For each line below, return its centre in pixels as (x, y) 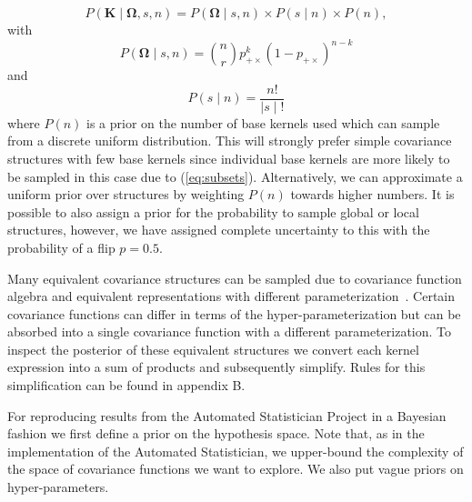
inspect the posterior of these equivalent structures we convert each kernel (213, 349)
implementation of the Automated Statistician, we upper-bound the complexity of (236, 451)
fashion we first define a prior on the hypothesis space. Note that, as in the (216, 433)
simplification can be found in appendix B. (126, 385)
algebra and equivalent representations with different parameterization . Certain (231, 296)
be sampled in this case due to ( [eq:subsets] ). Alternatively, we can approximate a (235, 176)
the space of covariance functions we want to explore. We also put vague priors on (236, 469)
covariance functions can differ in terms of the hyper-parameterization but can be (234, 313)
